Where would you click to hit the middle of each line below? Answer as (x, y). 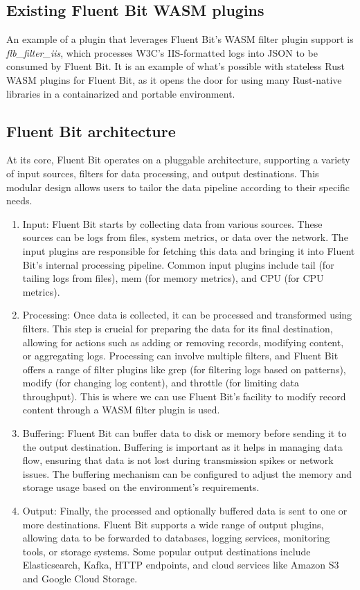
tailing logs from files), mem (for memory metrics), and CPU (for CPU (173, 278)
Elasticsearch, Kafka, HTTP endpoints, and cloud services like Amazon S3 (181, 565)
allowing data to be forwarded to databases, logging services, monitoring (176, 538)
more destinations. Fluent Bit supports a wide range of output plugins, (173, 524)
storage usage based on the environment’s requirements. (141, 487)
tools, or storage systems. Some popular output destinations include (166, 551)
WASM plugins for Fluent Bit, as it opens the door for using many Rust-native (174, 79)
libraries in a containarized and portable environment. (121, 93)
